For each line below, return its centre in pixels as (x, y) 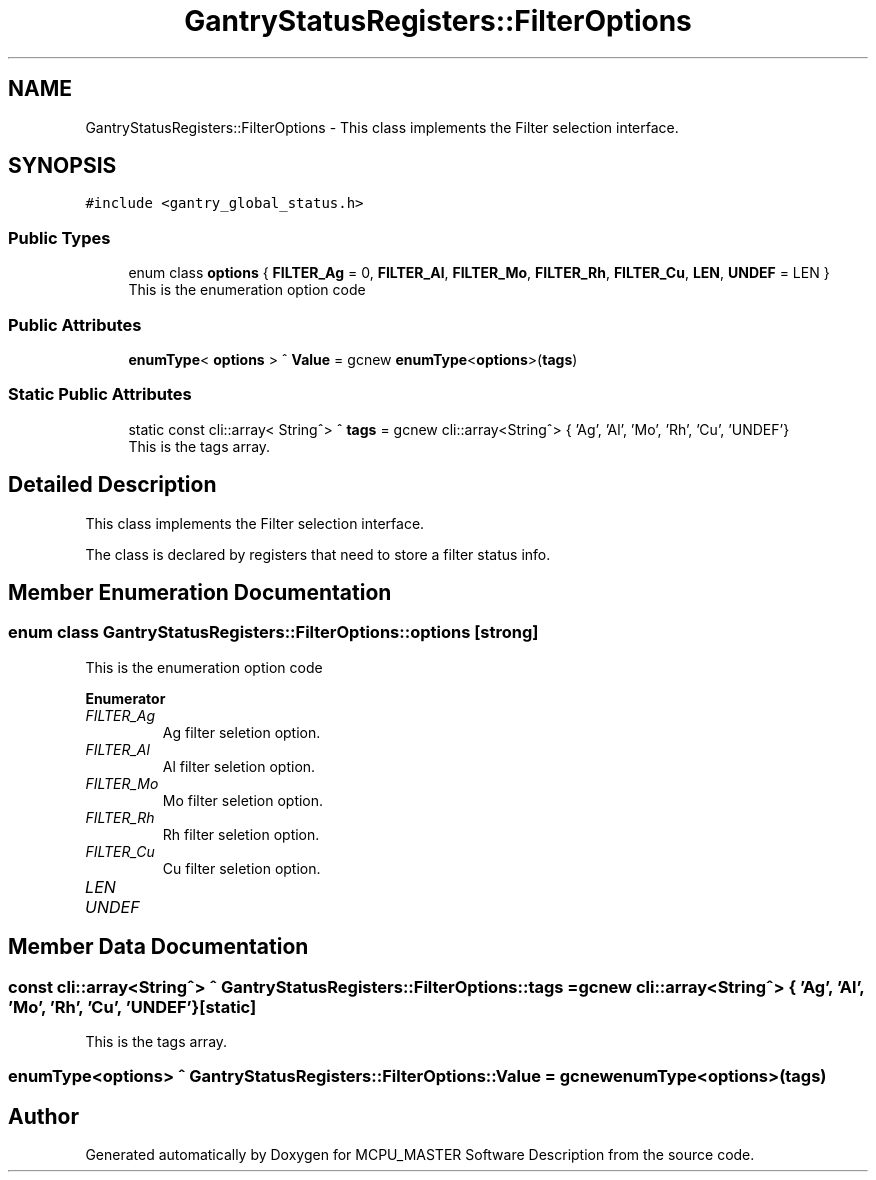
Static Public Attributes (100, 394)
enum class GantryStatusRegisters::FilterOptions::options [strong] (273, 632)
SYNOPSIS (62, 166)
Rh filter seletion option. (241, 834)
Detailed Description (112, 485)
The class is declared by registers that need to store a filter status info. (318, 554)
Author (43, 1116)
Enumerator (125, 698)
